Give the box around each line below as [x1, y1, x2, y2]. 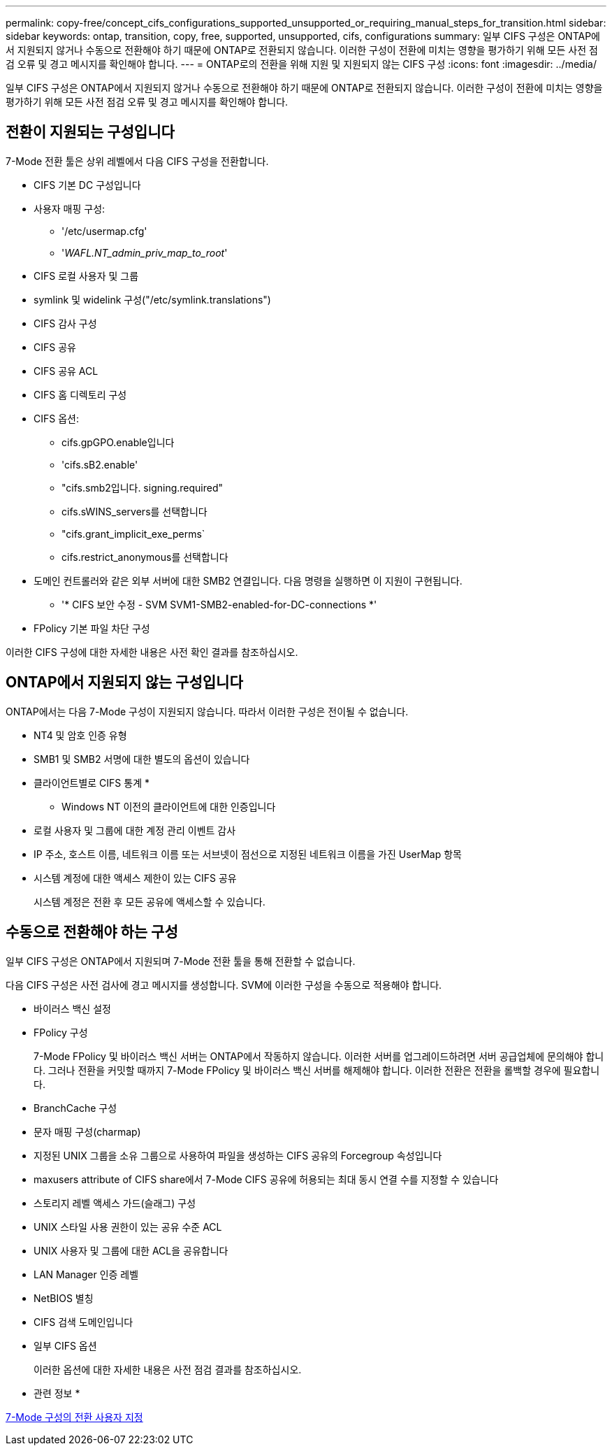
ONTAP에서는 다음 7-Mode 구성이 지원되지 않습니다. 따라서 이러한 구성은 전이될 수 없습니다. [6, 705, 409, 717]
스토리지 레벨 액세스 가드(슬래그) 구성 [34, 1196, 196, 1209]
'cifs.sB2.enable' [61, 458, 138, 471]
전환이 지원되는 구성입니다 [6, 123, 175, 141]
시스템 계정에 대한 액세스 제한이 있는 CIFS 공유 [34, 871, 237, 884]
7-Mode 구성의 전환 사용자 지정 [6, 1410, 143, 1423]
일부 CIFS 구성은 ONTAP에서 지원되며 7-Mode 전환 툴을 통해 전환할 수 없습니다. [6, 955, 356, 967]
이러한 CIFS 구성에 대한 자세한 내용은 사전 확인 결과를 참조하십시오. [6, 645, 298, 658]
